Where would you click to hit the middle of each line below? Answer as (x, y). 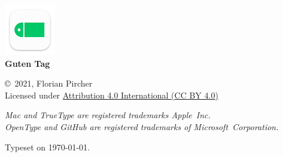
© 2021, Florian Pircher (49, 83)
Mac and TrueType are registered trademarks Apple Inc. (108, 115)
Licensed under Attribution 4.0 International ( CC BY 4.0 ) (112, 95)
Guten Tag (28, 63)
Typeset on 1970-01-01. (48, 147)
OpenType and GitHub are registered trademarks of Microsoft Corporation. (142, 126)
